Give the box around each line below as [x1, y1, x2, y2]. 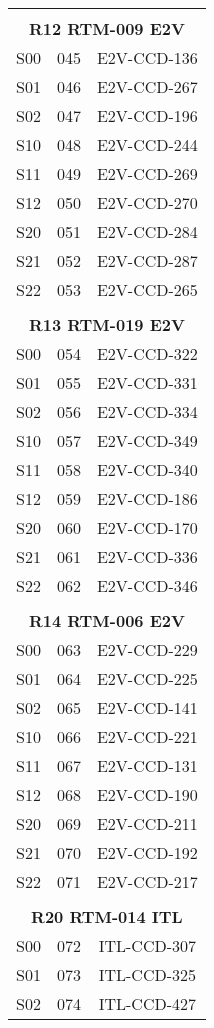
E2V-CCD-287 [96, 249, 198, 272]
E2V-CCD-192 [96, 841, 198, 864]
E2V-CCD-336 [96, 545, 198, 568]
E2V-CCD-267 [96, 75, 198, 98]
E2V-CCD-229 [96, 638, 198, 661]
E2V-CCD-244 [96, 133, 198, 156]
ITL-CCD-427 [98, 992, 197, 1015]
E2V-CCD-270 [96, 191, 198, 214]
